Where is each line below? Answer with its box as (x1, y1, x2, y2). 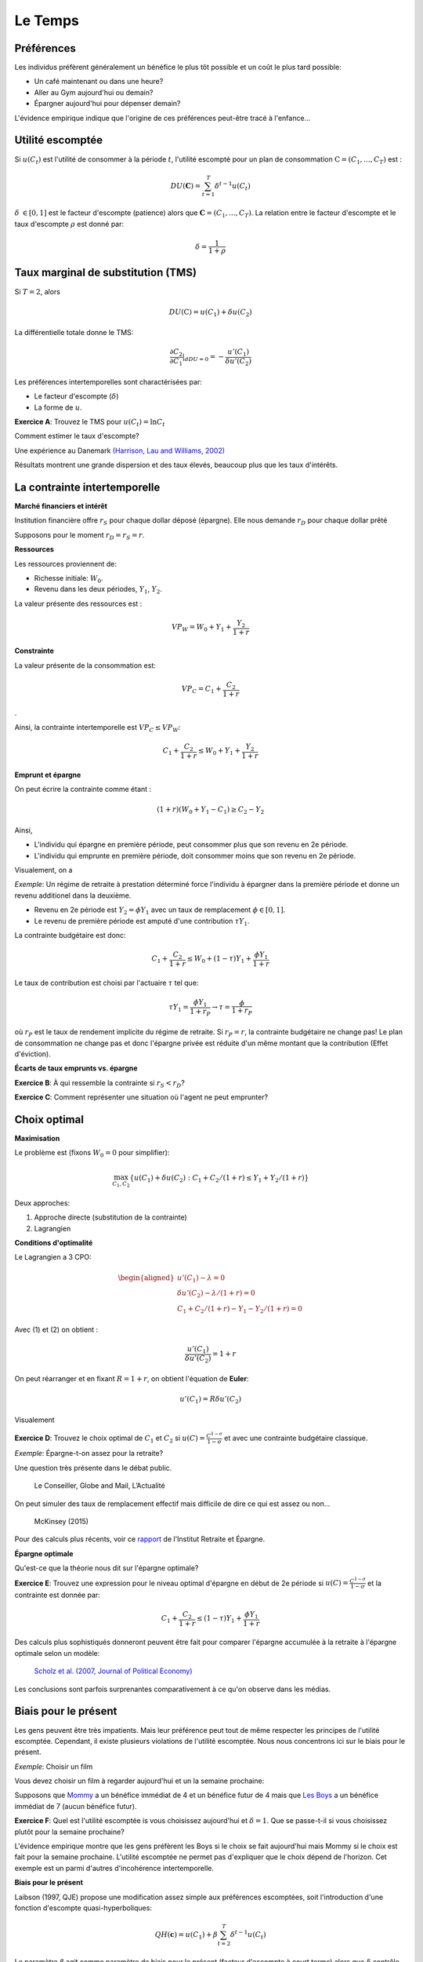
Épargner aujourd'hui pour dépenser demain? (34, 99, 181, 108)
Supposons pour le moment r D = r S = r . (14, 530, 145, 542)
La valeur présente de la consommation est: (14, 660, 156, 670)
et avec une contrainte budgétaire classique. (224, 1433, 368, 1442)
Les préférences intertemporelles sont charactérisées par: (14, 377, 203, 386)
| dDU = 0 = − (182, 352, 225, 363)
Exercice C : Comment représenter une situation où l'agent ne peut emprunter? (14, 1092, 269, 1102)
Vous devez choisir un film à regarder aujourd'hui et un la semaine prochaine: (14, 1776, 265, 1785)
